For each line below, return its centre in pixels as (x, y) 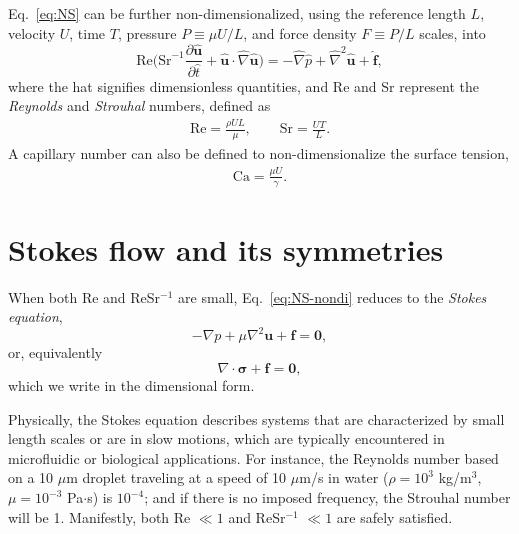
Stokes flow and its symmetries (226, 248)
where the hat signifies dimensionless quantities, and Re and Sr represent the (244, 85)
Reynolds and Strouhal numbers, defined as (139, 105)
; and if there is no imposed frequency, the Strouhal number (327, 497)
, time (87, 32)
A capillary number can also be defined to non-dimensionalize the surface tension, (258, 152)
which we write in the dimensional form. (131, 385)
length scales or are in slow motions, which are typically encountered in (226, 438)
